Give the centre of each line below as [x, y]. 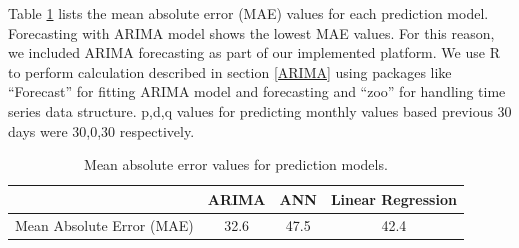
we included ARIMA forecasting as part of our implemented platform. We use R [254, 52]
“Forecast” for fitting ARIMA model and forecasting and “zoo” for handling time [257, 91]
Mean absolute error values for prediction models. [236, 164]
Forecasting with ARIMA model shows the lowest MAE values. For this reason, [251, 32]
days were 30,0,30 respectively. [101, 130]
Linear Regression [393, 198]
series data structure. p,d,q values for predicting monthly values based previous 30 [260, 110]
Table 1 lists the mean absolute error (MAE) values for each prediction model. [248, 13]
